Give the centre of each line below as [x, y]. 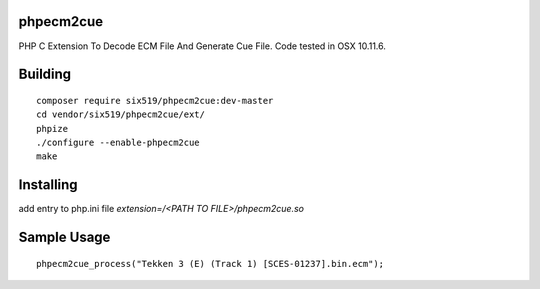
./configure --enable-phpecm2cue [118, 143]
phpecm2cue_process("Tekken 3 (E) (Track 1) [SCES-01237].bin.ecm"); [210, 263]
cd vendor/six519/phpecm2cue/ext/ [120, 114]
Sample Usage [64, 237]
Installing [48, 185]
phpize [52, 128]
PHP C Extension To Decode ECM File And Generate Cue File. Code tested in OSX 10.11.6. [202, 46]
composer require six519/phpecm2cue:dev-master [155, 100]
